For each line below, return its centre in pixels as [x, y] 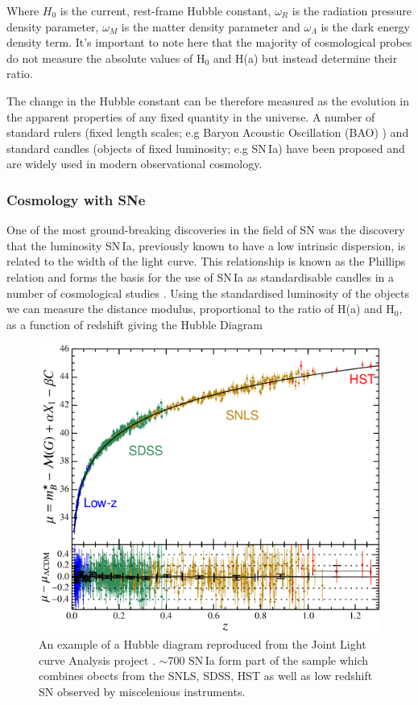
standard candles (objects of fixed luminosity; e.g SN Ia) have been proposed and [206, 148]
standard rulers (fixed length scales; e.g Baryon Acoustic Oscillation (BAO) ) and [208, 132]
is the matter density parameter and [211, 26]
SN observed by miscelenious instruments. [142, 691]
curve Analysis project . [97, 660]
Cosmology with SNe [76, 199]
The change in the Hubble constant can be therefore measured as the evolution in [208, 100]
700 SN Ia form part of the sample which [268, 660]
